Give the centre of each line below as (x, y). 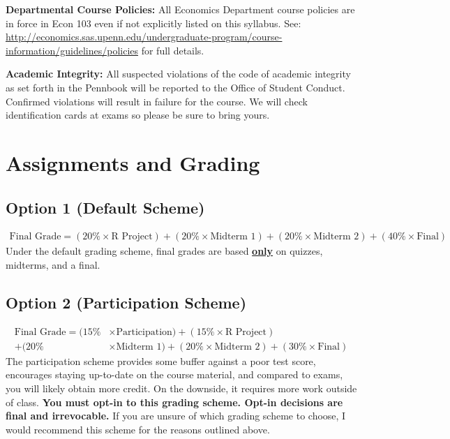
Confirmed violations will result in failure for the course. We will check (157, 101)
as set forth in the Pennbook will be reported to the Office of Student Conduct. (175, 87)
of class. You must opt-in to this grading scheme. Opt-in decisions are (174, 402)
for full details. (173, 50)
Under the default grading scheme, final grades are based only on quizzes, (164, 251)
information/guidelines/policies (72, 50)
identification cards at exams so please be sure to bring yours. (138, 115)
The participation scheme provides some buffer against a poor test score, (161, 360)
